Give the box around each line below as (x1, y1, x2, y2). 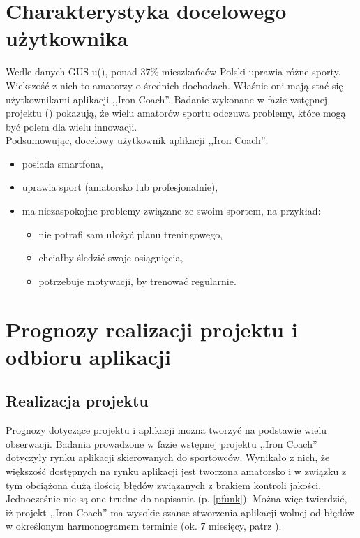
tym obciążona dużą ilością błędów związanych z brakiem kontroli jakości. (6, 477, 322, 492)
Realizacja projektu (6, 390, 149, 412)
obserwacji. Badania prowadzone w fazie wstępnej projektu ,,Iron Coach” (6, 436, 317, 451)
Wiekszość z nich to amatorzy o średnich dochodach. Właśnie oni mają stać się (6, 78, 343, 92)
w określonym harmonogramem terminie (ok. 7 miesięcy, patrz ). (6, 518, 282, 533)
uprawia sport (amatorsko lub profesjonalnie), (22, 180, 218, 194)
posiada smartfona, (22, 156, 103, 170)
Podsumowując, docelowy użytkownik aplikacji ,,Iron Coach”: (6, 133, 269, 147)
